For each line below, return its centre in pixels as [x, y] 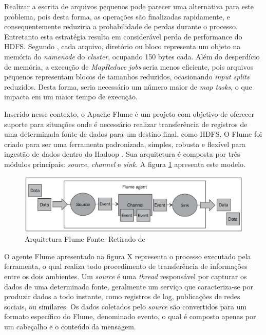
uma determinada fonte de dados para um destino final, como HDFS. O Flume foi [133, 134]
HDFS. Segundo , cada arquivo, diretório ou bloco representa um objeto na [122, 46]
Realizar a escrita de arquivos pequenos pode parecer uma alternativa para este [129, 6]
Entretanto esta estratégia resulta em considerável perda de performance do [123, 36]
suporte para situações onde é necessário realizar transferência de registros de [126, 124]
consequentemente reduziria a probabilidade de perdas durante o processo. [121, 26]
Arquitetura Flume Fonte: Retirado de [85, 239]
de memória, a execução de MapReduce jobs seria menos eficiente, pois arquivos [129, 66]
